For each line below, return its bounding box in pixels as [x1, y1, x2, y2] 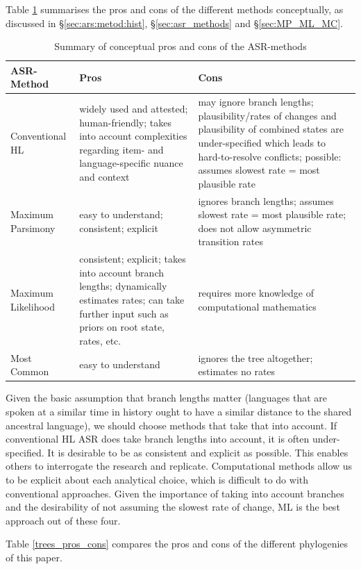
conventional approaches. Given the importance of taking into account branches [6, 486, 344, 500]
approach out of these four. [6, 513, 121, 527]
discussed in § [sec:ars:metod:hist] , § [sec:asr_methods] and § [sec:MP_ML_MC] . [6, 15, 343, 30]
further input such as [79, 306, 169, 320]
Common [10, 364, 49, 379]
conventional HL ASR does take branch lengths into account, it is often [6, 431, 310, 446]
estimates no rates [198, 364, 276, 379]
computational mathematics [198, 299, 317, 313]
